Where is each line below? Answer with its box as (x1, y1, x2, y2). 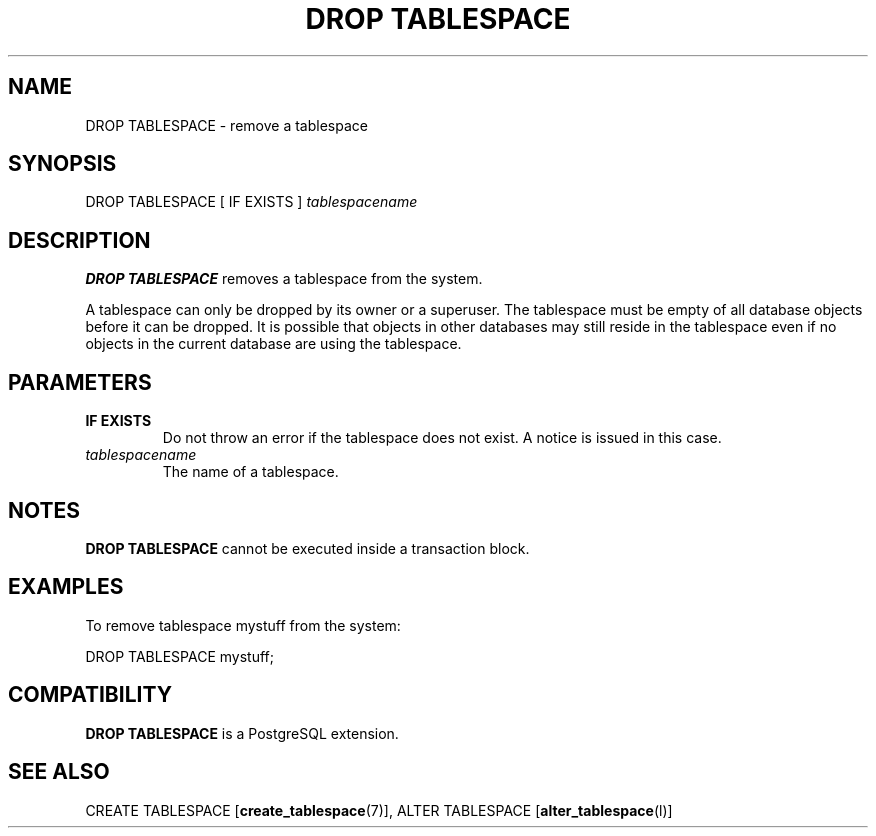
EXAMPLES (8, 574, 124, 600)
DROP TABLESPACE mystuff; (85, 647, 274, 665)
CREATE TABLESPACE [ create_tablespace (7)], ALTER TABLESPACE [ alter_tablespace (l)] (85, 801, 673, 819)
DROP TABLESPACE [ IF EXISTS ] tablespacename (85, 193, 418, 211)
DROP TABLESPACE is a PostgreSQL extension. (85, 724, 399, 742)
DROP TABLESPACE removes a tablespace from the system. (85, 270, 483, 288)
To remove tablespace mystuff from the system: (85, 616, 401, 634)
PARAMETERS (8, 369, 152, 395)
